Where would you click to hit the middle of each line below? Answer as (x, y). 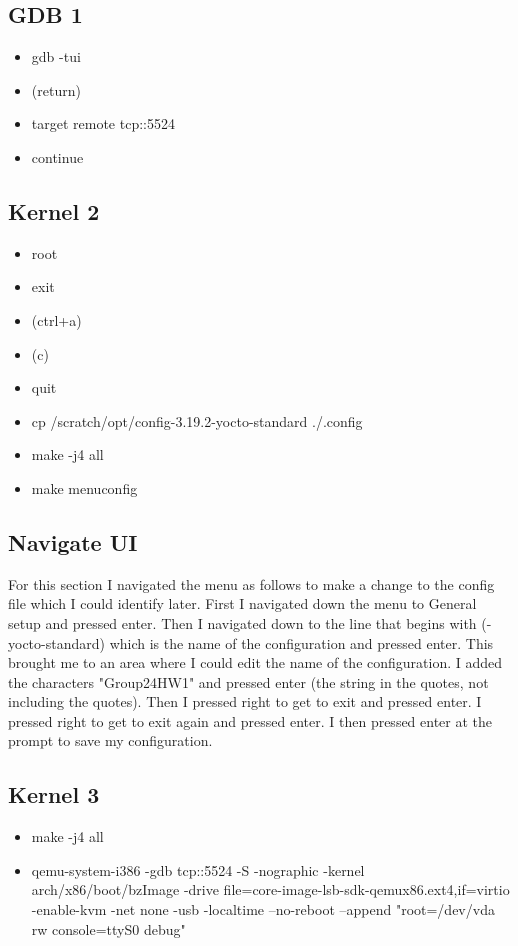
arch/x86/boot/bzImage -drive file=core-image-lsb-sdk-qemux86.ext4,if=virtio (270, 889)
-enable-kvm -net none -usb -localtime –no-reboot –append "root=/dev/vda (263, 909)
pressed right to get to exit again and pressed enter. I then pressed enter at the (250, 720)
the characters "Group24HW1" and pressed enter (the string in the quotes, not (248, 681)
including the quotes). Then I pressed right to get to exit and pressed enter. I (245, 701)
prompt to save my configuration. (110, 740)
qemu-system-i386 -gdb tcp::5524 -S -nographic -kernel (198, 869)
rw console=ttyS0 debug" (108, 928)
